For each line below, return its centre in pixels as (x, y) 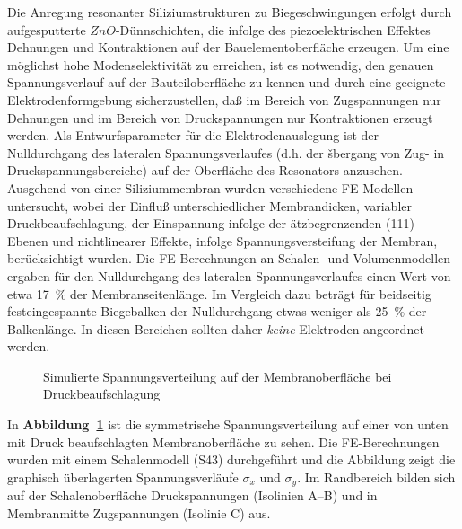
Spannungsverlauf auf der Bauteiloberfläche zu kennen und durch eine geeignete (227, 82)
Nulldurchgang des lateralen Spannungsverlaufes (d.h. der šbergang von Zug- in (226, 152)
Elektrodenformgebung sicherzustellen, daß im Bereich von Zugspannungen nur (224, 99)
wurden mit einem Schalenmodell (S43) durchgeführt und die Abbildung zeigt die (231, 459)
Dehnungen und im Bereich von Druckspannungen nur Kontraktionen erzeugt (220, 117)
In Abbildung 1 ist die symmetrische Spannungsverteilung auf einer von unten (228, 424)
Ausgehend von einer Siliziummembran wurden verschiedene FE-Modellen (210, 187)
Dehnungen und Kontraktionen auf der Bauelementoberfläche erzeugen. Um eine (228, 47)
